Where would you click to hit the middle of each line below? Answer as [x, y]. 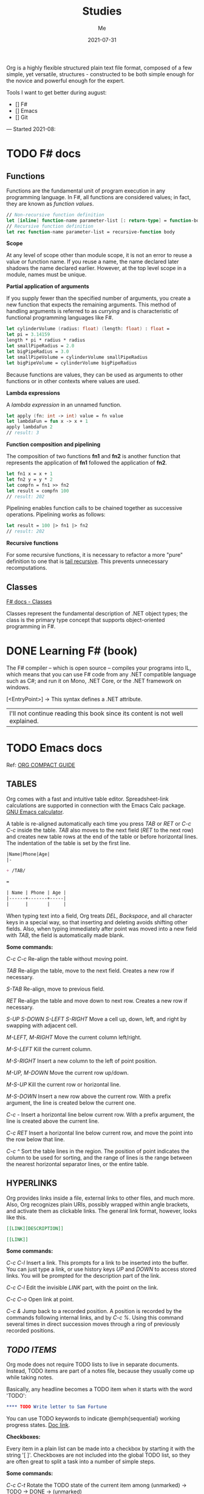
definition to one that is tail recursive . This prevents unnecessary [87, 561]
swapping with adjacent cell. [42, 1025]
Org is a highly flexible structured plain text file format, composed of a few [99, 68]
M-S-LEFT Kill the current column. [49, 1049]
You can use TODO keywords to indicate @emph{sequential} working [93, 1418]
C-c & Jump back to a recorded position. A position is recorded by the [94, 1311]
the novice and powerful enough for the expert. [66, 80]
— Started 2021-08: [31, 129]
